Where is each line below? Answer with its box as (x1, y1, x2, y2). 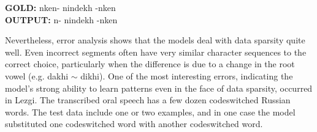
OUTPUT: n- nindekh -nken (5, 13, 118, 26)
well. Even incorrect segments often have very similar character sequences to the (5, 45, 307, 58)
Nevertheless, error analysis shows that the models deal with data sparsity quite (5, 34, 305, 46)
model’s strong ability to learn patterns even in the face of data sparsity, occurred (5, 81, 313, 94)
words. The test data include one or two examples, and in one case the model (5, 105, 296, 118)
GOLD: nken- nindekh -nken (5, 1, 116, 13)
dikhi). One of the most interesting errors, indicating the (80, 69, 293, 82)
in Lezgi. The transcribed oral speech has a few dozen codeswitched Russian (5, 94, 291, 106)
